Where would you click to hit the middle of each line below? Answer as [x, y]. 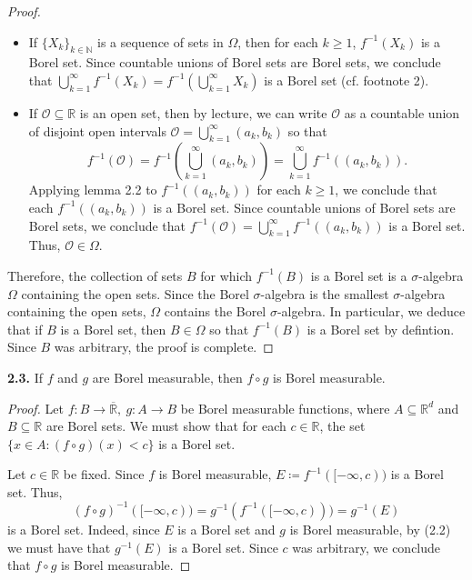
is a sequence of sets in [160, 41]
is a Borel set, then [113, 329]
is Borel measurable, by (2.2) [370, 529]
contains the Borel [215, 311]
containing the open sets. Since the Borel [135, 293]
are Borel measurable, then [167, 377]
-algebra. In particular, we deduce [371, 311]
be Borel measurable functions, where [285, 408]
